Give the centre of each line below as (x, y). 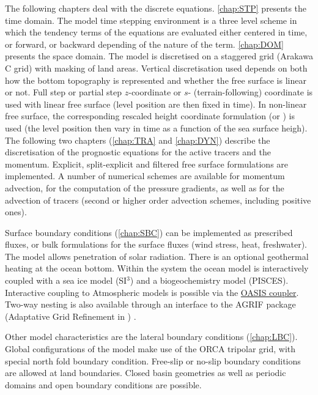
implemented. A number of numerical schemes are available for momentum (145, 176)
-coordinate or (155, 92)
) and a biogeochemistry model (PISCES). (209, 280)
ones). (16, 212)
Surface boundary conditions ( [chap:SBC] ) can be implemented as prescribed (149, 232)
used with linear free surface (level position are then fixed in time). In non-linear (156, 104)
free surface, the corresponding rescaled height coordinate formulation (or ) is (150, 116)
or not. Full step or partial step (64, 92)
